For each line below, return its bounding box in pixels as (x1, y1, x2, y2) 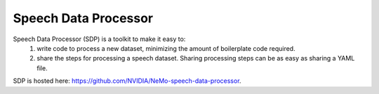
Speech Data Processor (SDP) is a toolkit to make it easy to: (13, 35, 186, 43)
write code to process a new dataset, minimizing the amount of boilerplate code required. (36, 44, 295, 52)
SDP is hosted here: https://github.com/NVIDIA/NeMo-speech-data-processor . (13, 77, 241, 85)
